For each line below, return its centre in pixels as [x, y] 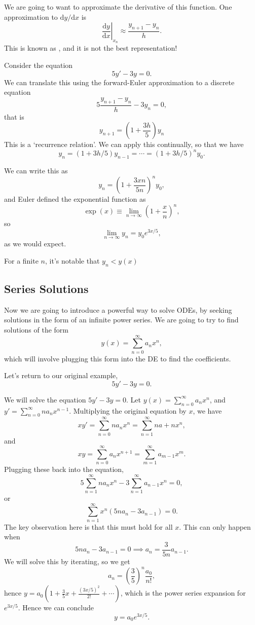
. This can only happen [215, 526]
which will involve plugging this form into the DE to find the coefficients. [118, 358]
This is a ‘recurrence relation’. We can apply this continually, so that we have [124, 144]
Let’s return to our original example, [61, 375]
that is [14, 116]
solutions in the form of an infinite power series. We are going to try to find [121, 320]
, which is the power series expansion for [183, 593]
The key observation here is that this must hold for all [88, 526]
